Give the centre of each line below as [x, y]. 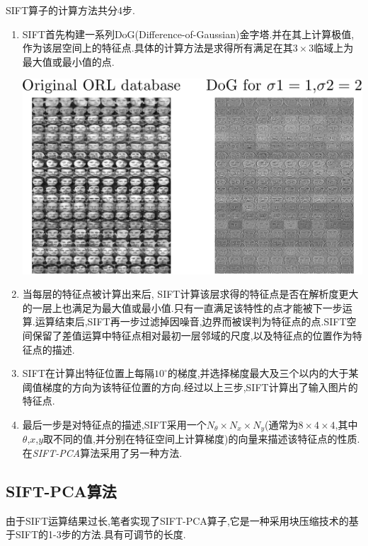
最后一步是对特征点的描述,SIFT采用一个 [114, 424]
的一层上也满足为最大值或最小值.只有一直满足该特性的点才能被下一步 [182, 307]
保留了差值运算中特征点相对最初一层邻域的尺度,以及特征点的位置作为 [192, 335]
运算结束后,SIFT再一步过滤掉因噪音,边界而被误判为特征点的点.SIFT [191, 321]
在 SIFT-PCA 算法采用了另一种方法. [102, 452]
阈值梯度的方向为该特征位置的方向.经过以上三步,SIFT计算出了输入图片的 [190, 387]
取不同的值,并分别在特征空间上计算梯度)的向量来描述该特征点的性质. [202, 439]
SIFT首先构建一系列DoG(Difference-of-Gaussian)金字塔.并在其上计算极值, [188, 34]
